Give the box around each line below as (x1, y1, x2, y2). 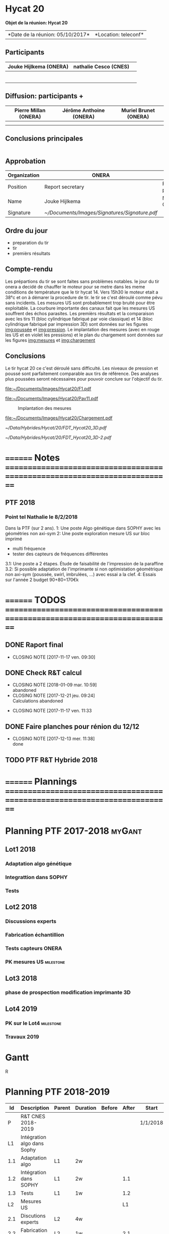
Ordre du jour (5, 226, 48, 235)
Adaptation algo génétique (5, 860, 72, 867)
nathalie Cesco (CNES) (73, 63, 130, 70)
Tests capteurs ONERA (5, 945, 62, 952)
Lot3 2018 (5, 974, 38, 982)
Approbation (5, 157, 46, 165)
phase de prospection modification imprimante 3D (5, 989, 131, 996)
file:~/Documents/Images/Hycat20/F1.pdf (5, 386, 92, 392)
